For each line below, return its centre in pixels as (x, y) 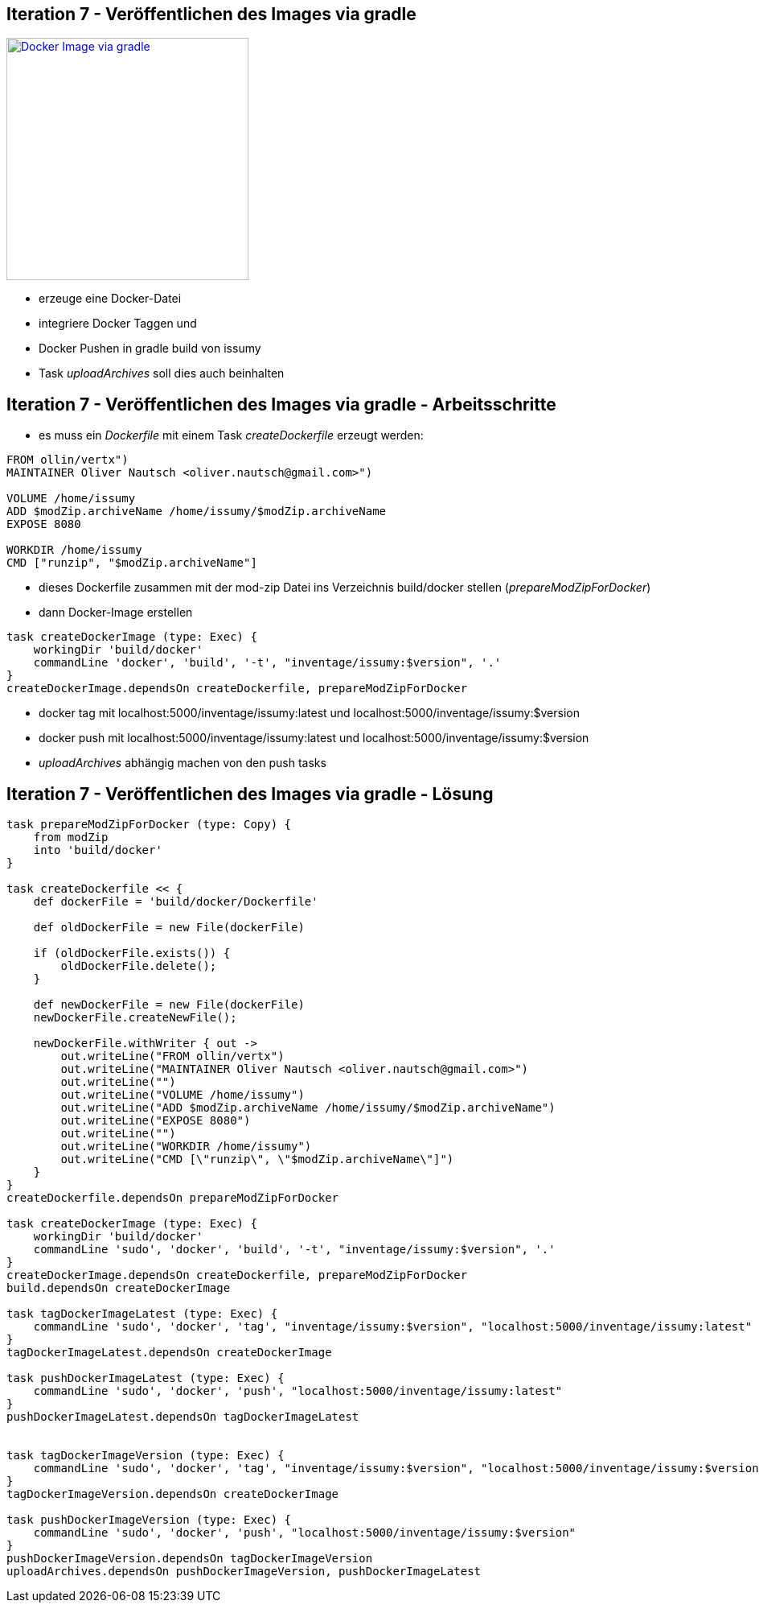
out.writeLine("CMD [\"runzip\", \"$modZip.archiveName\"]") (257, 1159)
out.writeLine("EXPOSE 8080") (156, 1121)
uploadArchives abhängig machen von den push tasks (183, 763)
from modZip (71, 838)
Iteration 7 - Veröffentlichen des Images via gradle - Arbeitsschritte (281, 404)
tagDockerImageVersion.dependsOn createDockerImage (173, 1494)
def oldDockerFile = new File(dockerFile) (169, 928)
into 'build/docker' (98, 850)
